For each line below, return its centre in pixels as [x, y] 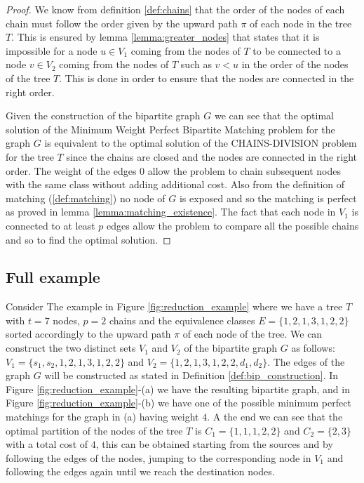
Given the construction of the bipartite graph [103, 115]
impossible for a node [52, 50]
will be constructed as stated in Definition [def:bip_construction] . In [191, 375]
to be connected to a [297, 50]
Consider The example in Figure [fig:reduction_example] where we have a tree [174, 306]
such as [196, 64]
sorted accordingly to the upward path [88, 334]
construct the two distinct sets [71, 348]
